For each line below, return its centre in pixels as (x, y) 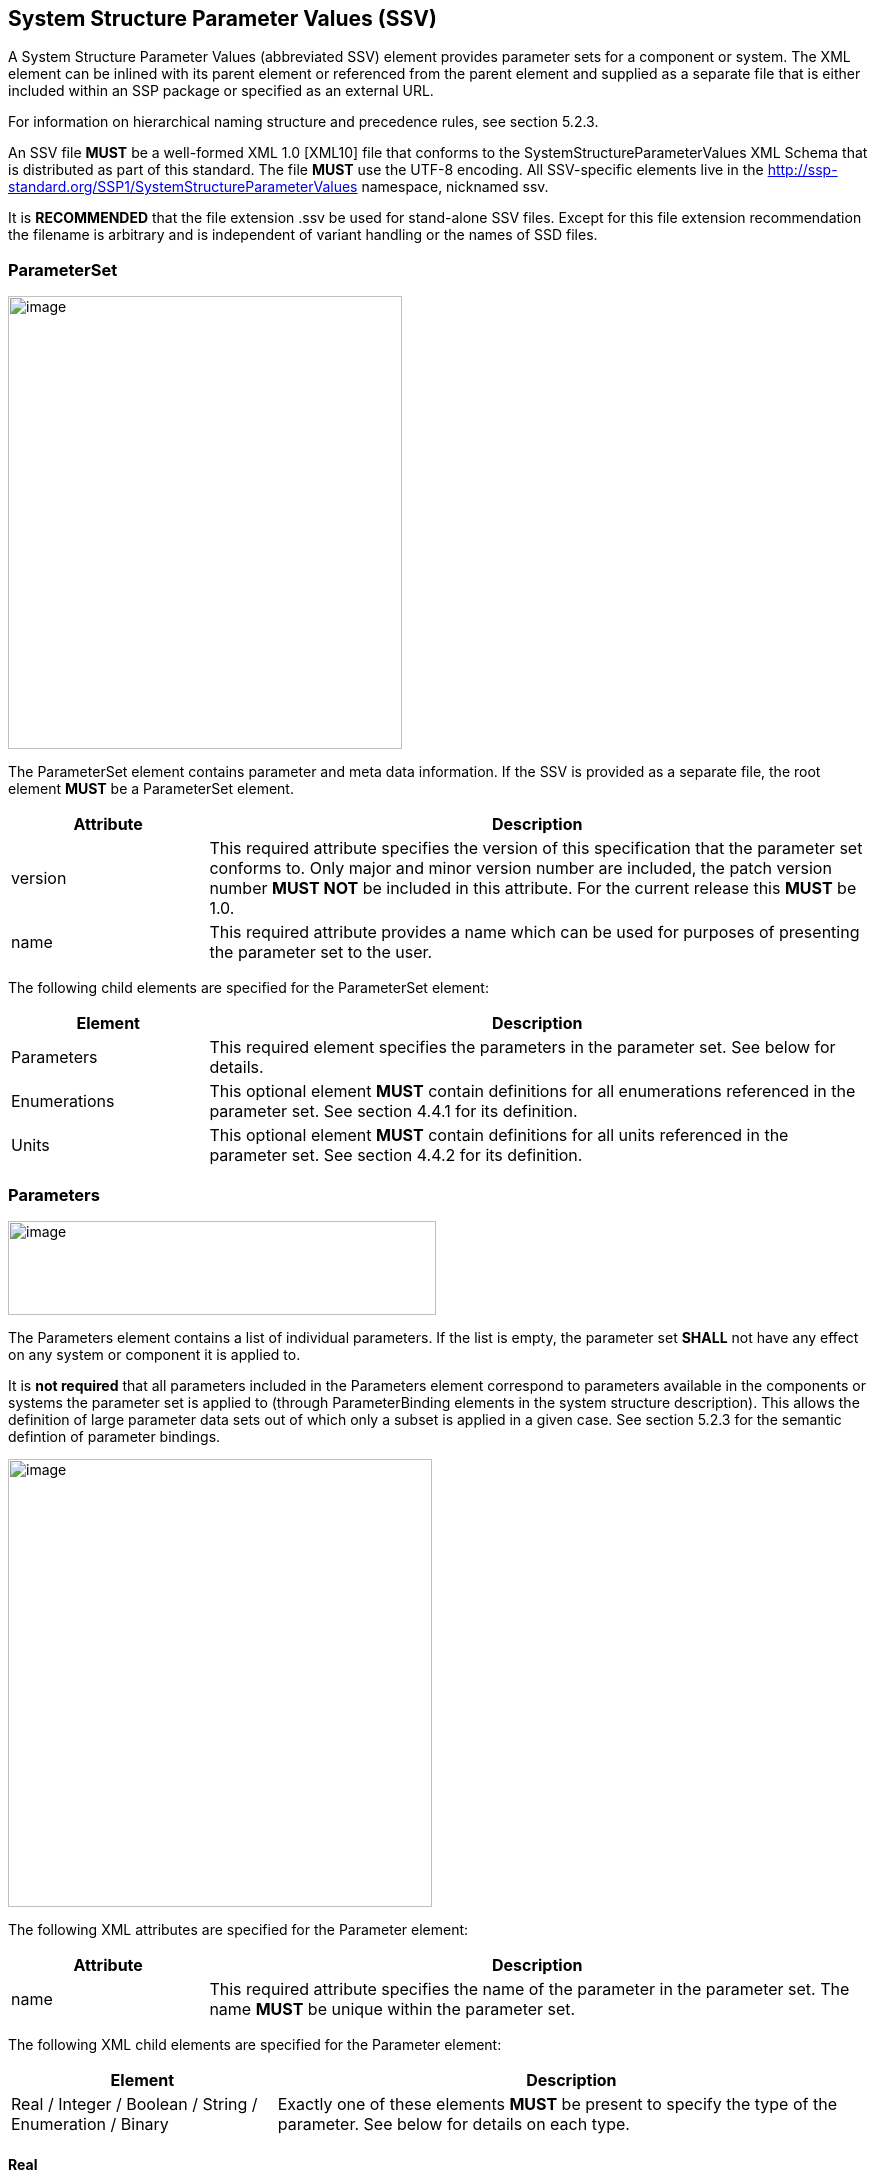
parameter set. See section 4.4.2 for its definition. (396, 1155)
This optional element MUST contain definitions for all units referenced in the (499, 1135)
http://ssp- (802, 170)
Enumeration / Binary (90, 2123)
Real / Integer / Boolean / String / (134, 2103)
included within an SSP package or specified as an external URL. (221, 91)
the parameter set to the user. (321, 952)
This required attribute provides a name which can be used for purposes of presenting (534, 932)
